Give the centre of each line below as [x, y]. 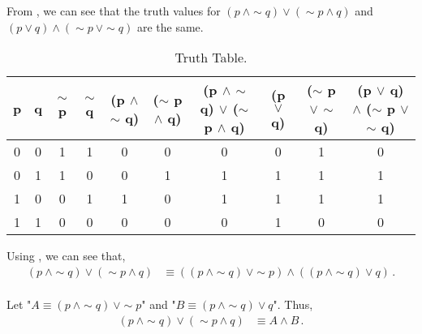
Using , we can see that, [66, 256]
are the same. [170, 26]
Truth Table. [211, 58]
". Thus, [293, 304]
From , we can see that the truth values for [114, 11]
